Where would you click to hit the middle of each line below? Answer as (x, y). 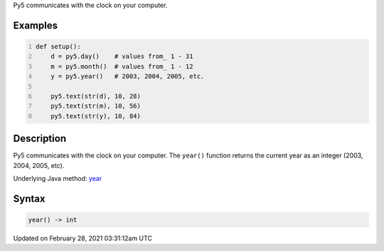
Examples (36, 25)
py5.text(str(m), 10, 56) (96, 106)
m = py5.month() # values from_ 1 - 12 (122, 66)
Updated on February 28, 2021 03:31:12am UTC (83, 238)
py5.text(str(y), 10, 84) (96, 116)
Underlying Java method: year (58, 179)
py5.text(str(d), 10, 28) (96, 96)
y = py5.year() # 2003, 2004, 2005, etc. (128, 77)
